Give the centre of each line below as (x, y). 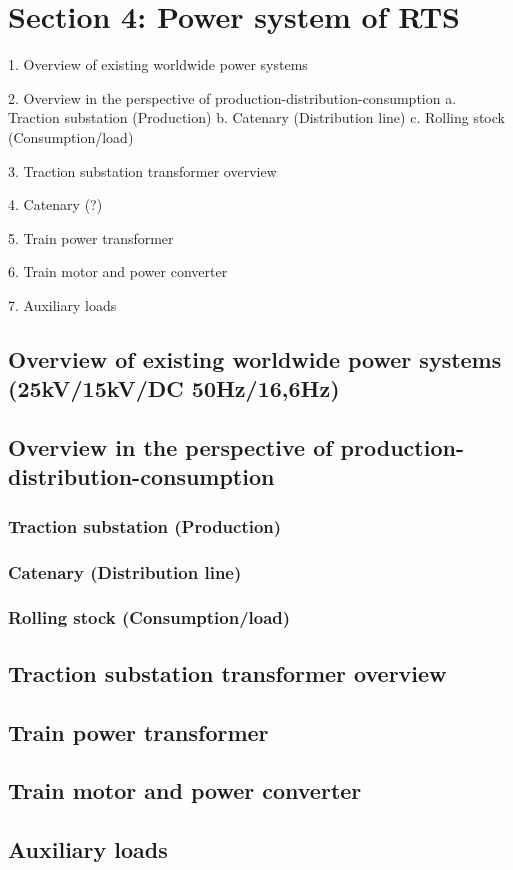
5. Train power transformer (91, 237)
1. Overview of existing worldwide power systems (158, 64)
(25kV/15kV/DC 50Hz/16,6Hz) (174, 388)
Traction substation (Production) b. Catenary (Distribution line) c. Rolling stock (256, 117)
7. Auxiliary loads (62, 304)
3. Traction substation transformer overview (142, 170)
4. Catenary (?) (55, 204)
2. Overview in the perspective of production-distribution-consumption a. (232, 97)
